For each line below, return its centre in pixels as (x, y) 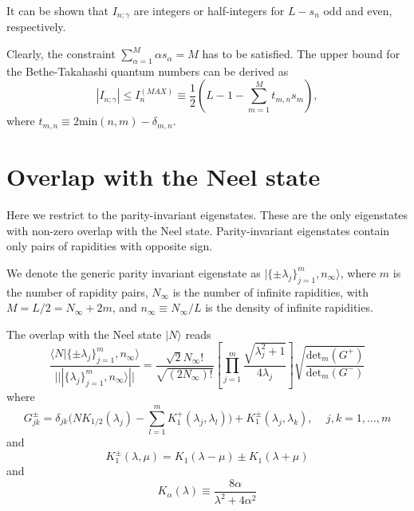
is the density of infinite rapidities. (289, 307)
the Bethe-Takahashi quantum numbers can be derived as (148, 71)
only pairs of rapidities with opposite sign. (110, 246)
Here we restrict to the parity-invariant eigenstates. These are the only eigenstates (207, 215)
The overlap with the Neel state (84, 334)
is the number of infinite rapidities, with (270, 291)
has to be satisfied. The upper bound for (301, 54)
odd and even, (358, 10)
